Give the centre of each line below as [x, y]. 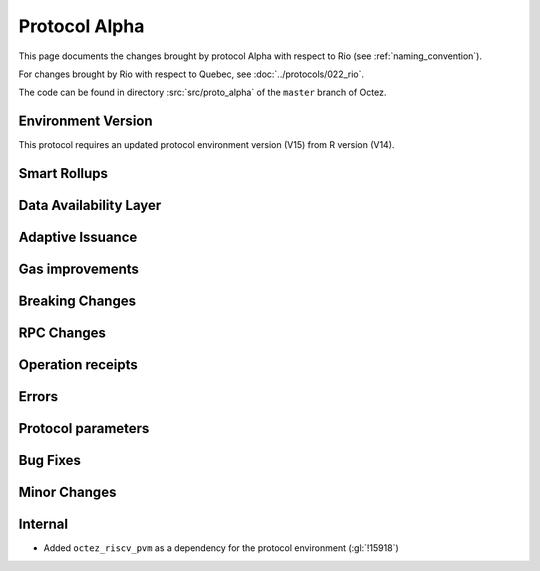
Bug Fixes [50, 460]
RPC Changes [62, 333]
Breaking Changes [77, 301]
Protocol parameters [84, 428]
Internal [43, 524]
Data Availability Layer [90, 205]
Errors [38, 396]
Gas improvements [79, 269]
